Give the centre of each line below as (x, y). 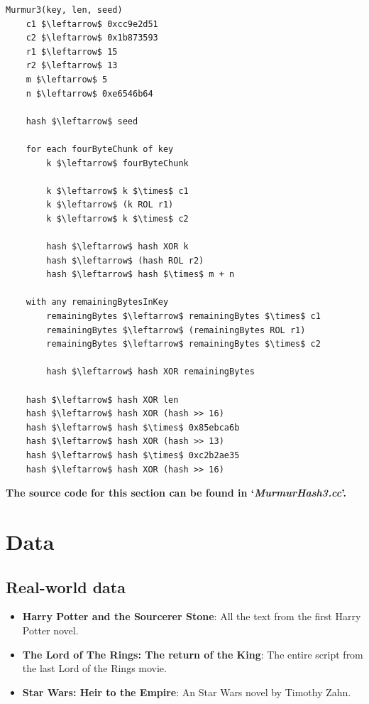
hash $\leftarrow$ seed (82, 121)
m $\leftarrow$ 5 (67, 79)
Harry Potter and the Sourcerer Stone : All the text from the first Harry (192, 616)
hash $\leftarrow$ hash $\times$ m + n (141, 275)
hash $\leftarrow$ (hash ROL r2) (125, 260)
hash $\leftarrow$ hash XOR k (117, 247)
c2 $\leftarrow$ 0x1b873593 (92, 38)
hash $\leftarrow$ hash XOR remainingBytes (150, 372)
